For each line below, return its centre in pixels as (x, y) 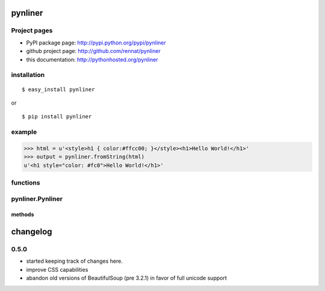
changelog (32, 232)
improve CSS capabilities (57, 269)
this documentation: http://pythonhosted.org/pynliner (92, 60)
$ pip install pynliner (57, 117)
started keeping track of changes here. (74, 261)
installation (28, 75)
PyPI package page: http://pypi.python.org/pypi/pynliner (96, 43)
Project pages (32, 31)
